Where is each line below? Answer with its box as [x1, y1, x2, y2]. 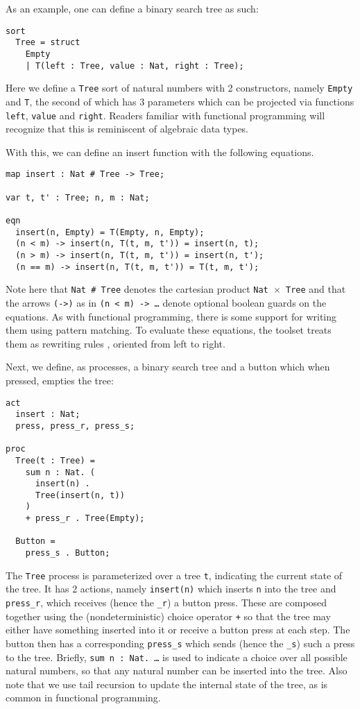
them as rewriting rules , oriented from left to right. [6, 336, 225, 350]
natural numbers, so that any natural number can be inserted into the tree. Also [6, 663, 348, 678]
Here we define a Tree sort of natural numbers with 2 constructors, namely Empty [6, 80, 353, 95]
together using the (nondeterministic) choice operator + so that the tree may [6, 608, 331, 623]
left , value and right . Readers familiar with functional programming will [6, 108, 325, 122]
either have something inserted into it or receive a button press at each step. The [6, 622, 350, 637]
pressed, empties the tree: [6, 373, 114, 387]
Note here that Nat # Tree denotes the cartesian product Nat [6, 282, 268, 296]
